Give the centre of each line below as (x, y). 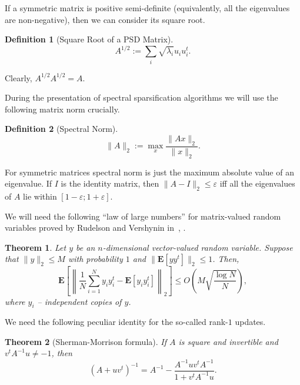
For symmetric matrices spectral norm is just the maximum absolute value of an (149, 172)
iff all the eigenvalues (257, 183)
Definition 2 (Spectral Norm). (61, 129)
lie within (40, 196)
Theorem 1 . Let (36, 247)
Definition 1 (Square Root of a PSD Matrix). (89, 39)
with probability (95, 259)
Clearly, (19, 77)
